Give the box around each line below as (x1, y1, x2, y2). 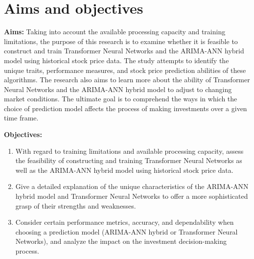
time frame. (4, 113, 39, 123)
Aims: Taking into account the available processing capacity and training (4, 26, 226, 37)
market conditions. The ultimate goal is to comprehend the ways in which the (4, 94, 237, 104)
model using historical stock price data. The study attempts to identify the (4, 55, 229, 65)
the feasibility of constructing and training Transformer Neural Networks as (15, 155, 242, 165)
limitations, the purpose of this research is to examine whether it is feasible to (4, 36, 238, 46)
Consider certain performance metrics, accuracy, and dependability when (15, 217, 234, 227)
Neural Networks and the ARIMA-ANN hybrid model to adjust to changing (4, 84, 232, 94)
